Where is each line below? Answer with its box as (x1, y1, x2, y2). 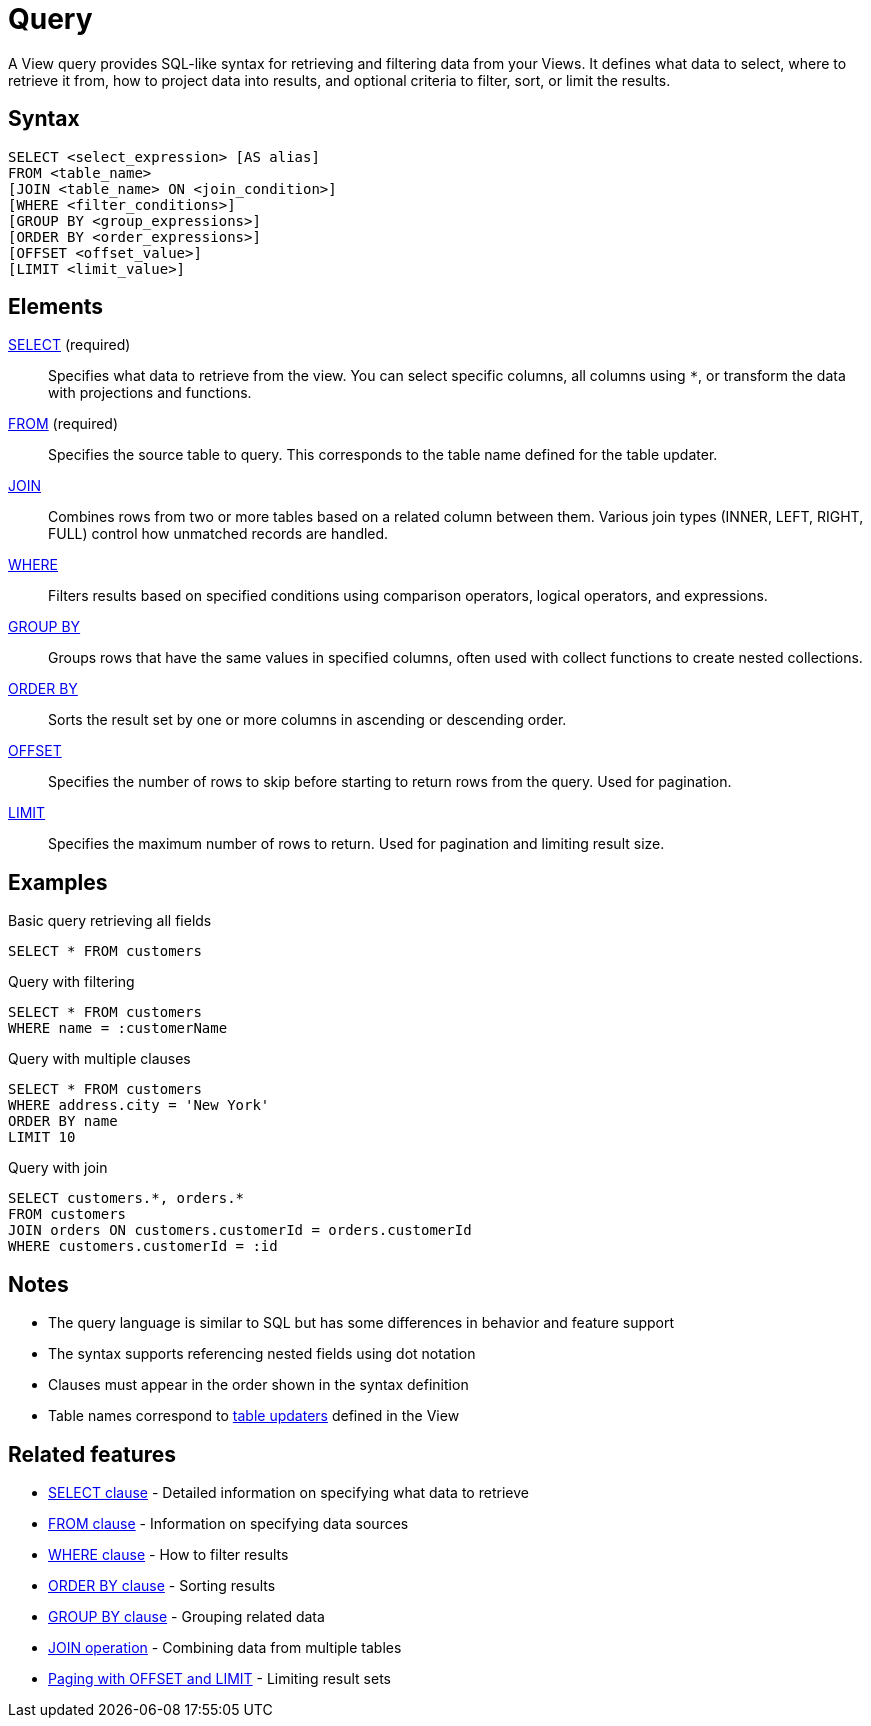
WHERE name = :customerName (8, 1020, 228, 1037)
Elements (8, 294, 104, 320)
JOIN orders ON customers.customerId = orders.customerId (8, 1222, 472, 1239)
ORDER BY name (8, 1113, 118, 1130)
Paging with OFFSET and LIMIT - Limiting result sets (48, 1669, 392, 1687)
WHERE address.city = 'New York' (8, 1097, 270, 1114)
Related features (8, 1441, 177, 1467)
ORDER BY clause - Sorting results (48, 1576, 276, 1594)
